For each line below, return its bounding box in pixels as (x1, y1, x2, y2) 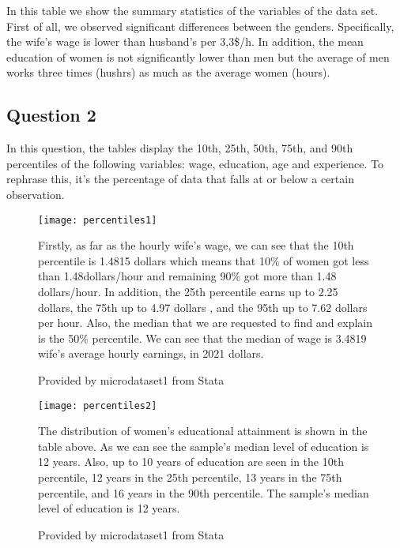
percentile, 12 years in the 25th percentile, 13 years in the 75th (38, 468, 342, 485)
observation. (6, 186, 65, 202)
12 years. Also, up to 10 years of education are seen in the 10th (38, 453, 344, 470)
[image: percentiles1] (38, 214, 157, 226)
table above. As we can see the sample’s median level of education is (38, 437, 369, 454)
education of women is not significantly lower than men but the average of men (6, 48, 390, 65)
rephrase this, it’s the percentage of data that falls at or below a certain (6, 171, 354, 187)
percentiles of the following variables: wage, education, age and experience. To (6, 155, 384, 171)
